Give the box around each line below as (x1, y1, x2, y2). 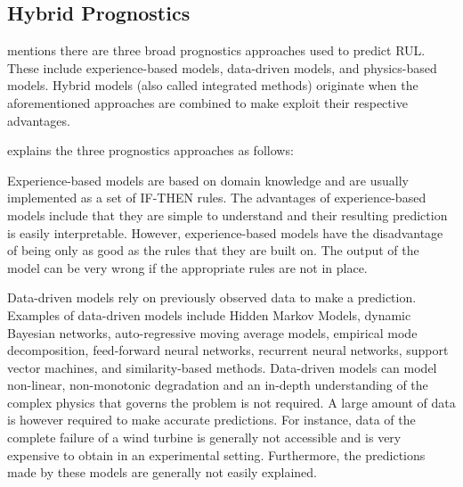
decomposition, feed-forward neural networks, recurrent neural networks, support (7, 341, 449, 359)
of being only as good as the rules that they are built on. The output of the (7, 241, 419, 260)
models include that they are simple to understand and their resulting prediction (7, 205, 448, 224)
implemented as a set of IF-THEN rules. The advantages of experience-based (7, 188, 426, 207)
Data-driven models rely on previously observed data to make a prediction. (7, 288, 417, 307)
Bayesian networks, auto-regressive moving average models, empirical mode (7, 323, 418, 342)
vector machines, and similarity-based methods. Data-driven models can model (7, 358, 437, 376)
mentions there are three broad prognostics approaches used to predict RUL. (7, 41, 426, 60)
